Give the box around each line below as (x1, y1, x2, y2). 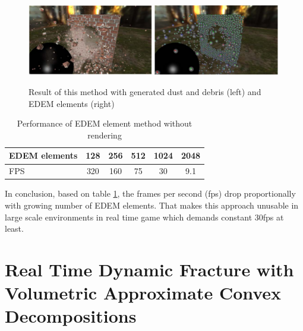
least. (5, 222, 24, 235)
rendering (87, 128, 122, 141)
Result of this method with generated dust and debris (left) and (29, 86, 261, 98)
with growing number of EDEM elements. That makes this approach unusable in (5, 198, 299, 211)
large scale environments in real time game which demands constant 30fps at (5, 210, 284, 223)
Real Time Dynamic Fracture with (5, 257, 294, 281)
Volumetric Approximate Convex (5, 280, 282, 305)
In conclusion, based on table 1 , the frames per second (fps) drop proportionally (5, 187, 296, 200)
